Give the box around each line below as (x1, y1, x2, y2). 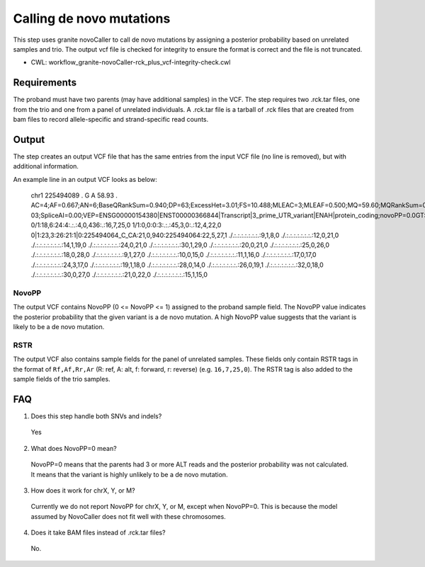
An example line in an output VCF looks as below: (13, 175, 157, 183)
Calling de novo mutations (13, 11, 171, 26)
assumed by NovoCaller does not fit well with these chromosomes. (30, 512, 226, 520)
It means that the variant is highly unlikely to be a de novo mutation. (30, 470, 228, 479)
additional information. (13, 162, 79, 171)
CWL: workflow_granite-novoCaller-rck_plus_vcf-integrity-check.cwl (30, 58, 231, 67)
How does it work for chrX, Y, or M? (30, 486, 135, 495)
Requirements (13, 76, 77, 88)
